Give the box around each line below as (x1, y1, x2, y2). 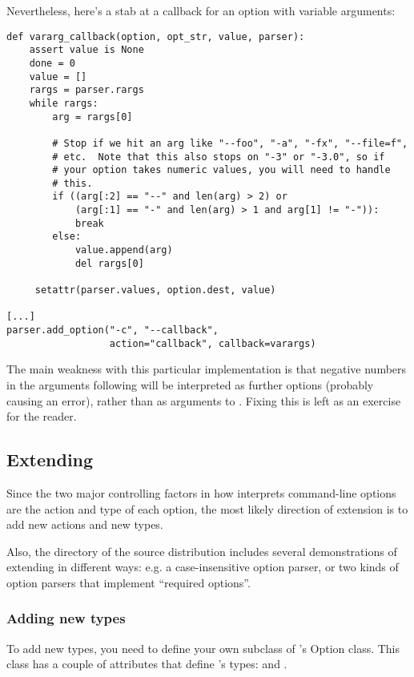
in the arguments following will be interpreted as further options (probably (6, 376, 374, 393)
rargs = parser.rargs (29, 84, 144, 96)
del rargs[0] (74, 257, 144, 269)
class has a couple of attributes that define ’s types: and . (6, 655, 287, 672)
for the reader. (6, 408, 77, 425)
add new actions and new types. (6, 516, 163, 533)
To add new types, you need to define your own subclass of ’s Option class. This (6, 639, 400, 656)
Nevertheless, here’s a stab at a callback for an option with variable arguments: (6, 2, 396, 18)
